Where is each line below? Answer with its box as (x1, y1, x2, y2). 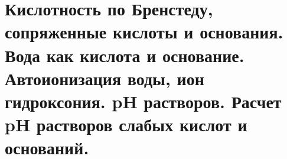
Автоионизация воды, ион (5, 66, 204, 90)
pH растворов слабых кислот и (5, 112, 247, 137)
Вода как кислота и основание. (5, 43, 244, 67)
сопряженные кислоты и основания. (5, 20, 283, 44)
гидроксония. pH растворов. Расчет (5, 89, 282, 113)
